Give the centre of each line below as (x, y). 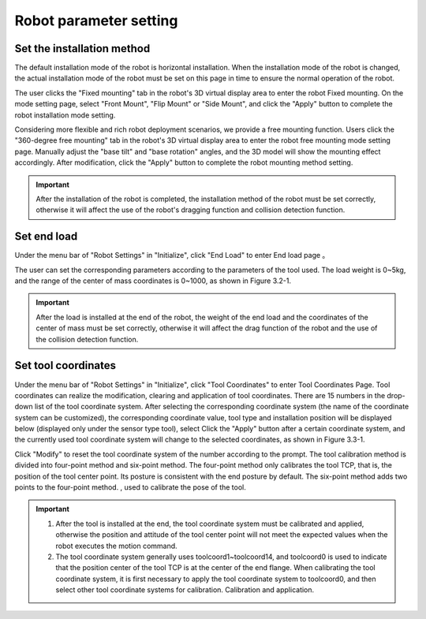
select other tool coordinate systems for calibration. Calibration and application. (185, 590)
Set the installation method (82, 48)
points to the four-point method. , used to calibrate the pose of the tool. (130, 487)
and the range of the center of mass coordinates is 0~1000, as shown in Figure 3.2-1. (153, 281)
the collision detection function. (87, 339)
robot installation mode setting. (65, 115)
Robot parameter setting (96, 21)
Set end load (46, 237)
